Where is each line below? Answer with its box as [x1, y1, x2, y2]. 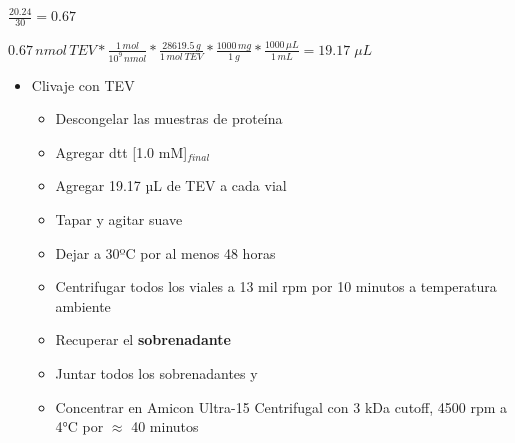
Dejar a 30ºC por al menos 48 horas [55, 242, 276, 263]
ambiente [55, 295, 111, 316]
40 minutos [131, 416, 199, 437]
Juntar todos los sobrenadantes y [55, 363, 258, 384]
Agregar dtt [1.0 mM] [55, 141, 188, 162]
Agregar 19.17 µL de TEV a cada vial [55, 175, 287, 196]
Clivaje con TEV [31, 74, 135, 95]
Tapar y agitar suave [55, 209, 183, 230]
